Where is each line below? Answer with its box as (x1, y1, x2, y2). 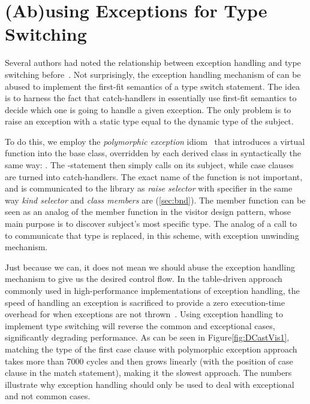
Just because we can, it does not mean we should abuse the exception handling (5, 260, 295, 273)
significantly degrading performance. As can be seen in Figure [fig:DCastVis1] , (5, 331, 290, 344)
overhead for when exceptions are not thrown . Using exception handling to (5, 308, 283, 320)
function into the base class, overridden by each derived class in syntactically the (5, 147, 302, 159)
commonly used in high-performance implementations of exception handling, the (5, 284, 300, 296)
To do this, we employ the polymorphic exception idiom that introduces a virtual (5, 135, 305, 147)
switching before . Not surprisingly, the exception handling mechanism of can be (5, 68, 301, 80)
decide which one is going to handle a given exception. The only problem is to (5, 103, 291, 116)
